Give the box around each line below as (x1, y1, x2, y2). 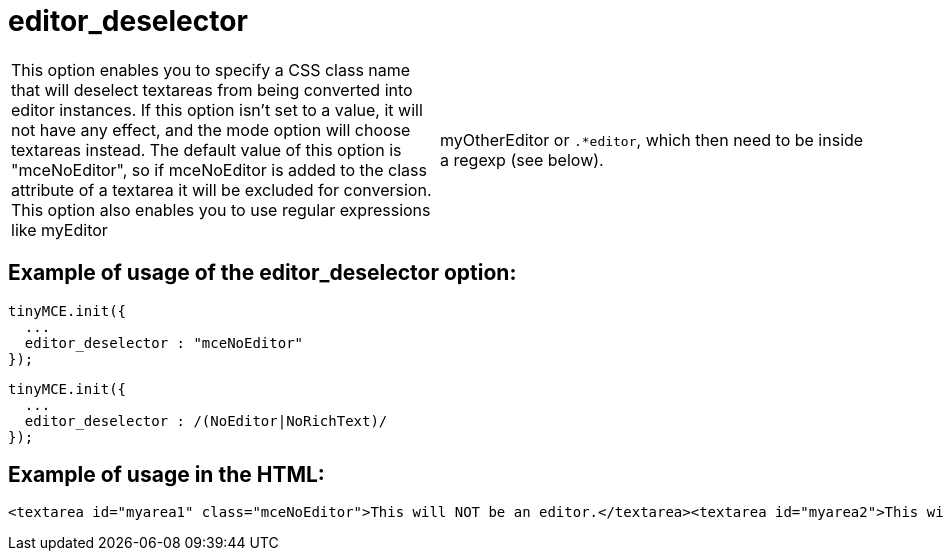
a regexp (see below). (440, 149, 604, 170)
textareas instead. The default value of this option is (11, 139, 402, 160)
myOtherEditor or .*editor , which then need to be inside (440, 129, 864, 150)
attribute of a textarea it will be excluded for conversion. (11, 179, 432, 200)
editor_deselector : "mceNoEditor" (24, 334, 304, 351)
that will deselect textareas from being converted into (11, 79, 413, 100)
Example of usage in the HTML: (8, 462, 325, 488)
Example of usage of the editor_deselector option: (8, 260, 517, 286)
